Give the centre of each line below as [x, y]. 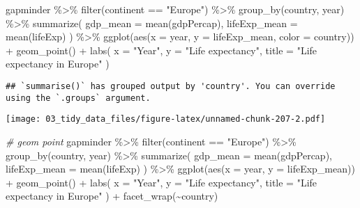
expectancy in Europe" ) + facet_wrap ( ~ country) [112, 196]
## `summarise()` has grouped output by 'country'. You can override [171, 86]
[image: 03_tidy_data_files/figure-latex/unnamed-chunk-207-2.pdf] [166, 119]
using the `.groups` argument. [78, 98]
